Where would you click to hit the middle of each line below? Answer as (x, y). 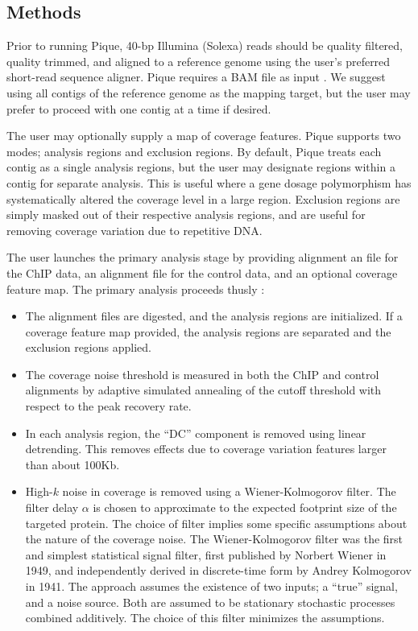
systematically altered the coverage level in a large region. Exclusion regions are (203, 198)
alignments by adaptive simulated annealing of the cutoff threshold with (203, 390)
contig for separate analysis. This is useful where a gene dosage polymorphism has (209, 182)
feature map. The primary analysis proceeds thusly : (136, 289)
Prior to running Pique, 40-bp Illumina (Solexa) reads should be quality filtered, (205, 45)
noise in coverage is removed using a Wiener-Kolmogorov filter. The (229, 491)
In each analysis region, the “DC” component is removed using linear (196, 433)
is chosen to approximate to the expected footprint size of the (245, 507)
